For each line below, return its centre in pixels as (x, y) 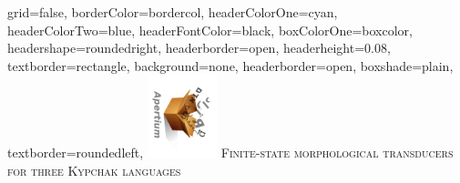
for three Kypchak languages (94, 170)
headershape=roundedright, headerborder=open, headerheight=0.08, (199, 48)
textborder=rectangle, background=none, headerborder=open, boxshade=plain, (230, 65)
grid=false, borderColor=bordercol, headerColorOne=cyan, (173, 12)
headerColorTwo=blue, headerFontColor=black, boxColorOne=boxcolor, (210, 30)
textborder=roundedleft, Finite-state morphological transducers (230, 152)
